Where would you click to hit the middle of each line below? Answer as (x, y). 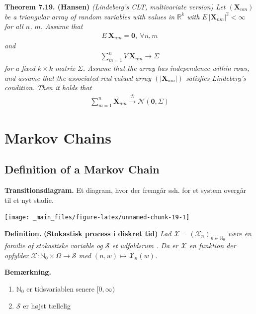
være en (240, 234)
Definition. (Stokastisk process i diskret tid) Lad (88, 234)
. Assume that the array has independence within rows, (166, 68)
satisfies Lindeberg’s (216, 78)
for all (14, 26)
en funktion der (213, 245)
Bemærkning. (28, 272)
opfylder (17, 255)
